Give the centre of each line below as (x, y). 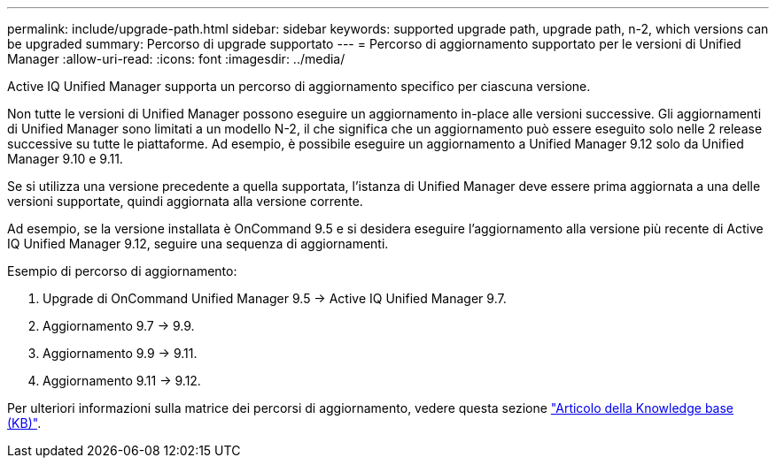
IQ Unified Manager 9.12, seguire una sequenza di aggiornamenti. (198, 244)
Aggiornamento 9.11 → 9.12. (122, 381)
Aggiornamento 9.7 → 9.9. (119, 326)
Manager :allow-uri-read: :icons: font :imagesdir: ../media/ (176, 59)
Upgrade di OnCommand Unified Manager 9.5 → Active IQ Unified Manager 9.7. (275, 298)
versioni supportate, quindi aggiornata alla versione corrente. (185, 201)
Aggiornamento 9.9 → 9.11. (120, 353)
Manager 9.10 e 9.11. (65, 159)
